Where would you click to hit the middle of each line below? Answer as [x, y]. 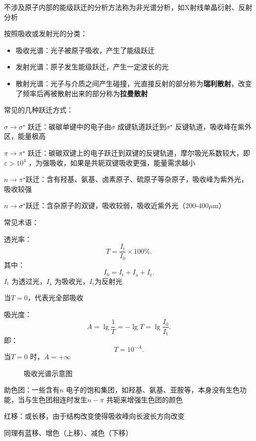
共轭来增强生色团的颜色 [145, 399]
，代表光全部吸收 [55, 298]
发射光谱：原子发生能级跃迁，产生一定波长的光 [92, 67]
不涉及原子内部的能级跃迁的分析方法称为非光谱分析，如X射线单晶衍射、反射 [128, 7]
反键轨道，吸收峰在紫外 [214, 126]
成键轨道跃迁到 [142, 126]
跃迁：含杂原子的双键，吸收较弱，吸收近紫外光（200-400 [117, 205]
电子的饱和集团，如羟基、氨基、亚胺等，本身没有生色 [153, 390]
